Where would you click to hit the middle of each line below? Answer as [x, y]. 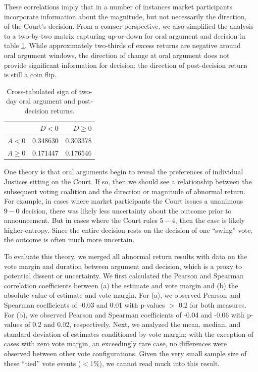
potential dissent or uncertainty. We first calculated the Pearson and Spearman [124, 276]
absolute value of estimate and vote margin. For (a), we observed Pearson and [122, 295]
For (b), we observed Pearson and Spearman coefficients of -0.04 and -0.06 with [125, 314]
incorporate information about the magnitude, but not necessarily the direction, [125, 16]
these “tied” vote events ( [43, 363]
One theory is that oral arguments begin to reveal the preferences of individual [124, 172]
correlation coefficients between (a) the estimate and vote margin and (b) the [121, 285]
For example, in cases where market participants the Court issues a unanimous [124, 201]
